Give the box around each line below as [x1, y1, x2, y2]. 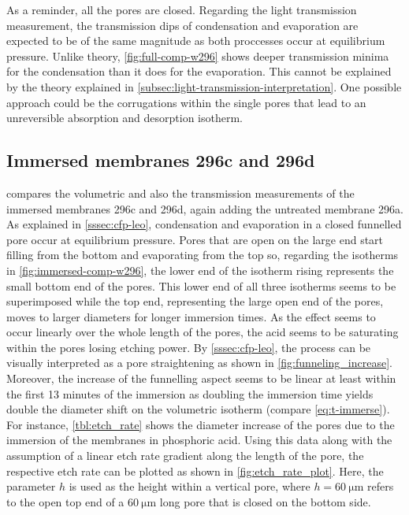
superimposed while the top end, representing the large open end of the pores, [6, 293, 384, 309]
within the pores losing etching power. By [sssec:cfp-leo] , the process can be [6, 339, 371, 355]
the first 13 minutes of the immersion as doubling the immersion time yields [6, 385, 374, 402]
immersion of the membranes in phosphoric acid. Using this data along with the [6, 432, 392, 448]
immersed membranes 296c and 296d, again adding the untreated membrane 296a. [6, 200, 403, 217]
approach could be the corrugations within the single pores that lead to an [6, 94, 366, 110]
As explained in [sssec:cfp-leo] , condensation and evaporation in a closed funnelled [6, 216, 402, 232]
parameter [6, 478, 56, 495]
